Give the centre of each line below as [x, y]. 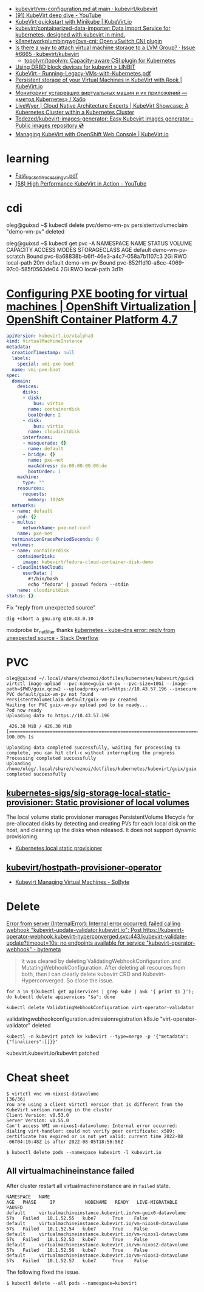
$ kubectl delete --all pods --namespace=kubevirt [72, 1283]
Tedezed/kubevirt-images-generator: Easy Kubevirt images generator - [104, 119]
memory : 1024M [46, 499]
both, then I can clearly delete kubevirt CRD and [81, 974]
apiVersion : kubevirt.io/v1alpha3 [50, 336]
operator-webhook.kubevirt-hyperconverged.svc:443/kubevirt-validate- [97, 937]
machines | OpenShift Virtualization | [102, 306]
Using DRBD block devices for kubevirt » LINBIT [75, 67]
